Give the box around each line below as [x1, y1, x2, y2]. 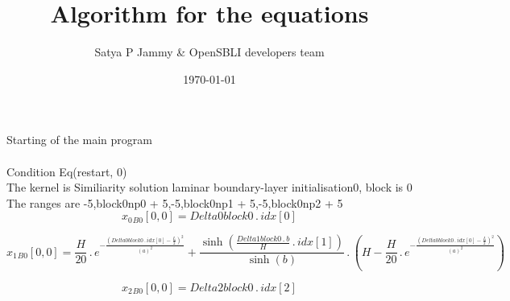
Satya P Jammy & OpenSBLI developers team [94, 43, 325, 60]
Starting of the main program [6, 131, 152, 148]
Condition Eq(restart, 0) [6, 163, 127, 179]
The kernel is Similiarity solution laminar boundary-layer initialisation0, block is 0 [6, 179, 413, 196]
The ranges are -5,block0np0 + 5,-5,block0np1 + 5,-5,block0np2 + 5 [6, 194, 343, 211]
